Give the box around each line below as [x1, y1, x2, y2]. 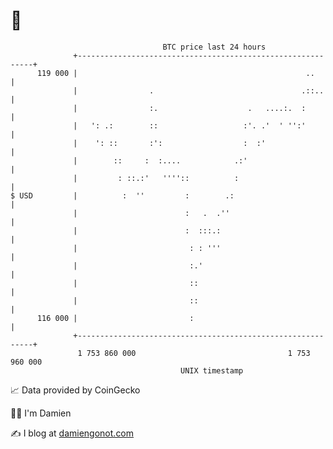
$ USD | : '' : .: [10, 190, 235, 201]
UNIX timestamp [180, 365, 244, 376]
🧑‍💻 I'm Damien [10, 407, 72, 419]
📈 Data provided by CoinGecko [10, 384, 141, 396]
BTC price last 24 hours [162, 42, 267, 52]
